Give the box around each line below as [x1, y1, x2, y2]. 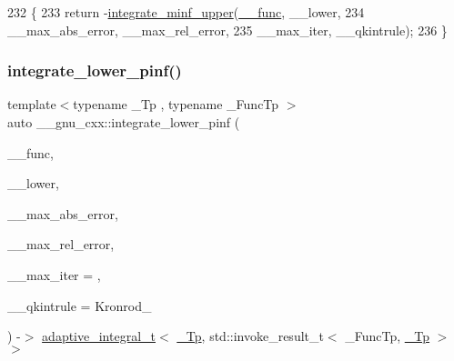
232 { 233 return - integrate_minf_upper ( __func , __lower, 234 [7, 3, 365, 21]
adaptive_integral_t [42, 326, 156, 346]
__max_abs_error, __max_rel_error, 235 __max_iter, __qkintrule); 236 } [7, 20, 448, 39]
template [7, 95, 56, 114]
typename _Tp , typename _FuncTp [73, 95, 279, 114]
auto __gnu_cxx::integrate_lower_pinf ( [7, 113, 240, 131]
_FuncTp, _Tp [345, 326, 430, 346]
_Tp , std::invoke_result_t [177, 326, 324, 346]
